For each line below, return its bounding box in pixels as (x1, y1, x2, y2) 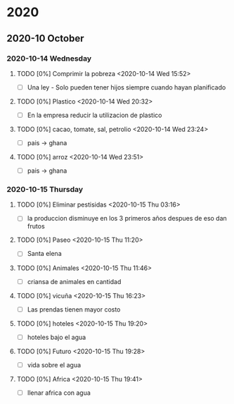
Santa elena (27, 250, 62, 258)
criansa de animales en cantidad (27, 277, 122, 286)
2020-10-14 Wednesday (6, 54, 92, 63)
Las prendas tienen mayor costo (27, 305, 121, 314)
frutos (27, 222, 45, 231)
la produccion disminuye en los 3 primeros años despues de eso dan (27, 214, 228, 223)
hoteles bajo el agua (27, 333, 86, 341)
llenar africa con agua (27, 388, 91, 397)
